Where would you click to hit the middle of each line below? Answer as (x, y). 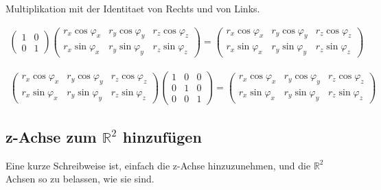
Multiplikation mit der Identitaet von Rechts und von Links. (133, 8)
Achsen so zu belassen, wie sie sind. (80, 179)
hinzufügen (162, 136)
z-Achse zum (51, 136)
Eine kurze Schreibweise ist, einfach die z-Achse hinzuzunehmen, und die (158, 165)
